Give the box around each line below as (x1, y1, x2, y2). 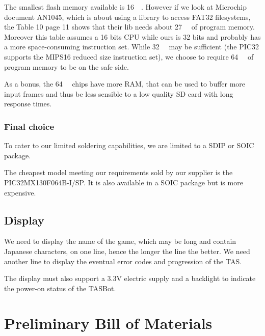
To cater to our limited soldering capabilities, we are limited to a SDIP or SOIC (4, 140, 254, 151)
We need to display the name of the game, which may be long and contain (4, 236, 236, 246)
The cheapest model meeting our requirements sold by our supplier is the (4, 167, 233, 178)
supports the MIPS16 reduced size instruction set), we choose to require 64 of (4, 51, 254, 62)
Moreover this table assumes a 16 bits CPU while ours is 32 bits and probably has (4, 31, 261, 42)
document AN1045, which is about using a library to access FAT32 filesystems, (4, 11, 251, 22)
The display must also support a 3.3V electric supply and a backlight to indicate (4, 273, 256, 284)
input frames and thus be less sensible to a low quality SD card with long (4, 88, 233, 99)
